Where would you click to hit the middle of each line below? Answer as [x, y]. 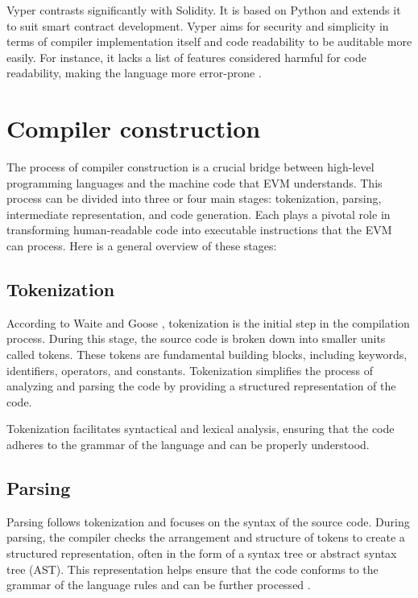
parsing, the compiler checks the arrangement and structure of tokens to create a [206, 537]
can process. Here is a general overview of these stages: [142, 246]
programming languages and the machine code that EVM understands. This [195, 182]
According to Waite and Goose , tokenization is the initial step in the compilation [208, 322]
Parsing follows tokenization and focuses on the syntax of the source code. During [208, 521]
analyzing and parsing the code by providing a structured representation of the [201, 386]
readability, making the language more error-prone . [134, 73]
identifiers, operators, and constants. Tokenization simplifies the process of [190, 370]
